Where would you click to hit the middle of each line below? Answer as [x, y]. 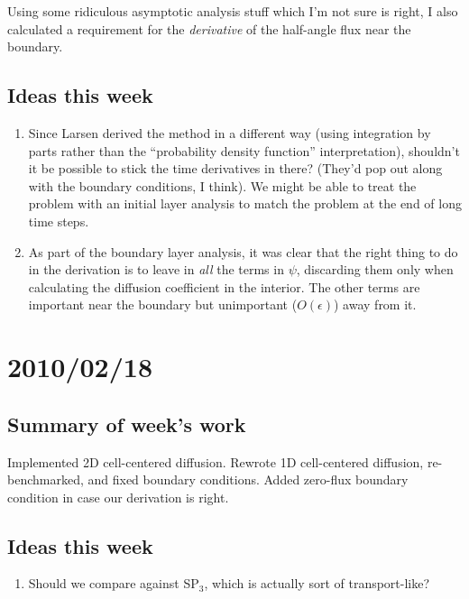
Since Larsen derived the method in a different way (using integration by [230, 132]
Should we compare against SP [114, 583]
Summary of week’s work [127, 424]
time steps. [59, 221]
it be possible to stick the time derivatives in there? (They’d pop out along [235, 168]
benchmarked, [46, 479]
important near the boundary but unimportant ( [163, 304]
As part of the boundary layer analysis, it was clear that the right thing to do [243, 251]
